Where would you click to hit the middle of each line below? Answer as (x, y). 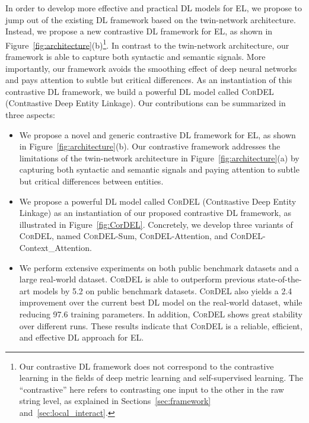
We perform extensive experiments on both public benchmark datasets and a (159, 267)
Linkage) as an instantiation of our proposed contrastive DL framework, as (155, 213)
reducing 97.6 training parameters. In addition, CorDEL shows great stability (161, 314)
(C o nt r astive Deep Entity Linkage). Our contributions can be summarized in (146, 103)
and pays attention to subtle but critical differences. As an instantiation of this (149, 80)
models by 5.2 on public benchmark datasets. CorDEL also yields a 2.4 (163, 290)
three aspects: (30, 115)
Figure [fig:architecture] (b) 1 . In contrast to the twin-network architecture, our (147, 44)
